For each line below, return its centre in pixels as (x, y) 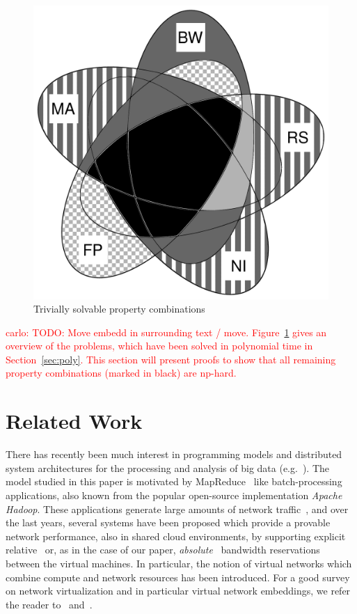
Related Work (74, 421)
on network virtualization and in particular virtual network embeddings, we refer (178, 591)
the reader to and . (49, 604)
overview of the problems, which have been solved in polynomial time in (159, 346)
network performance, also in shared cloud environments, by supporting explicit (176, 536)
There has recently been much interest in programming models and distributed (174, 454)
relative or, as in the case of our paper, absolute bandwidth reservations (163, 550)
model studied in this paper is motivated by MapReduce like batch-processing (174, 481)
